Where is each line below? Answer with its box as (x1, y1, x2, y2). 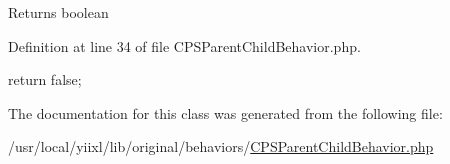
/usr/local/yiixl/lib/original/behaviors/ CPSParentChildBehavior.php (8, 136, 434, 157)
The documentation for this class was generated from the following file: (8, 102, 443, 123)
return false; (8, 69, 82, 90)
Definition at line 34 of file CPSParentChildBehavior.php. (8, 35, 361, 56)
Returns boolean (8, 2, 109, 22)
